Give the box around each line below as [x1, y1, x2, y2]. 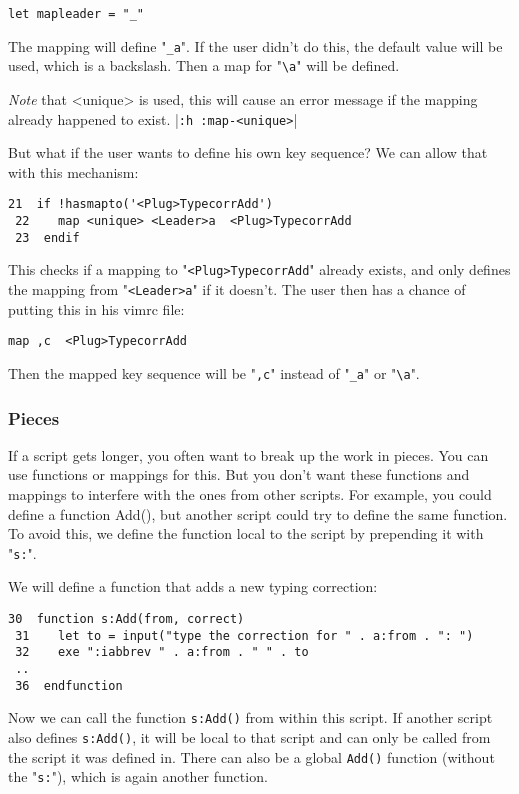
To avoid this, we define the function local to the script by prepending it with [8, 523, 484, 544]
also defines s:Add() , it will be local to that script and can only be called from [8, 726, 491, 747]
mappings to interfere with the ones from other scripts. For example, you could [8, 484, 492, 504]
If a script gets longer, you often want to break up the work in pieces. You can [8, 444, 489, 465]
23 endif [15, 230, 80, 245]
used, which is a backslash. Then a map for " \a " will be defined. [8, 55, 400, 76]
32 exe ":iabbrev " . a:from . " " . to [15, 645, 309, 660]
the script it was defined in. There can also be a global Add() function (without [8, 746, 495, 767]
